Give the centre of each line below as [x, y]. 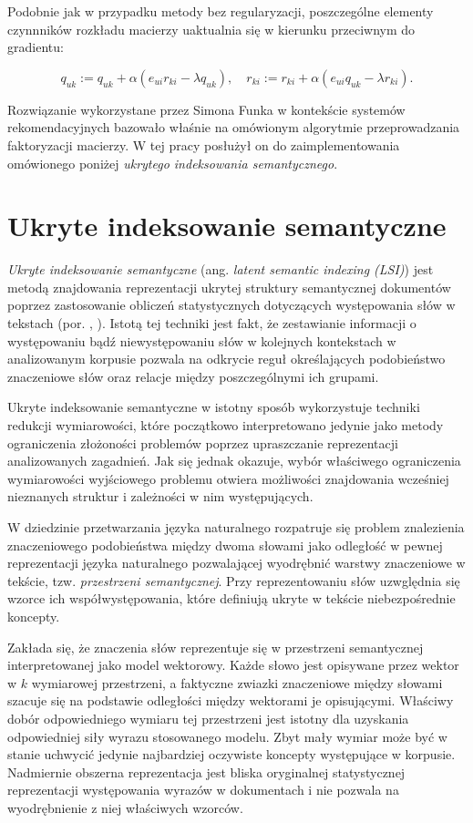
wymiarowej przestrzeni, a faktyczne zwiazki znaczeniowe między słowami [237, 682]
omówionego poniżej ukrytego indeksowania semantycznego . [173, 163]
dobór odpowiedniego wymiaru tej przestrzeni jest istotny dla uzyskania [208, 718]
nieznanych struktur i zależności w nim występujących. [160, 496]
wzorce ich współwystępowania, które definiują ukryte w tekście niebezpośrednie [231, 598]
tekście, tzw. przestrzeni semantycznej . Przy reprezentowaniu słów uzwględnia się [234, 580]
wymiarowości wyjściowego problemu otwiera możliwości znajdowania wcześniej [228, 478]
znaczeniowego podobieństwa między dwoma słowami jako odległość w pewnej [225, 545]
